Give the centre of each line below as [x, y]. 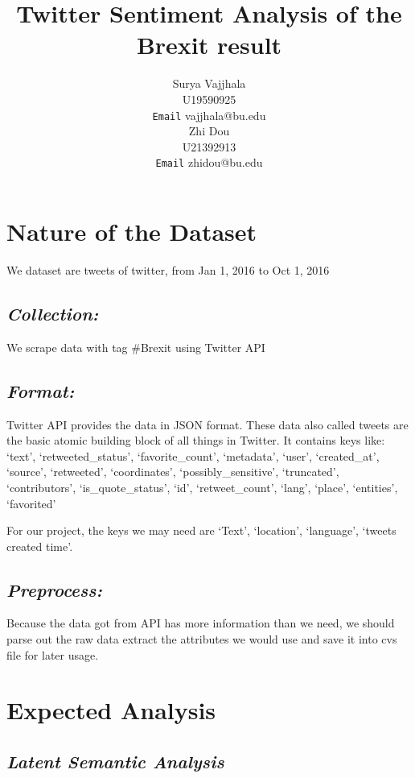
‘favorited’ [31, 503]
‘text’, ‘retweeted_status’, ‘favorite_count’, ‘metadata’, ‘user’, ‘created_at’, [193, 455]
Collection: [53, 313]
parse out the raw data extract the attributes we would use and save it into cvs [202, 639]
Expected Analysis [111, 710]
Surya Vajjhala [209, 83]
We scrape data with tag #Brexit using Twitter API [136, 347]
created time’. [40, 546]
